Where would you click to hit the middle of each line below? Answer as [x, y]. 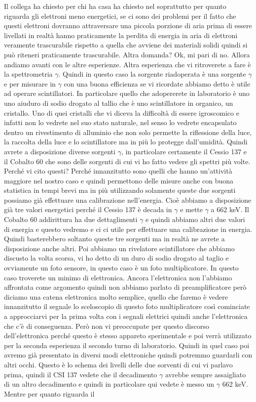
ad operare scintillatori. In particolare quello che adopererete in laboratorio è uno [127, 93]
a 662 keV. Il [230, 209]
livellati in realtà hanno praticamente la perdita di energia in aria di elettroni [121, 35]
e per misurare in [30, 83]
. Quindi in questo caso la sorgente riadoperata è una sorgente [152, 74]
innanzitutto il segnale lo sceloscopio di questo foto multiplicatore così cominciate [127, 306]
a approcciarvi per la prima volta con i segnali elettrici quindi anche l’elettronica [126, 316]
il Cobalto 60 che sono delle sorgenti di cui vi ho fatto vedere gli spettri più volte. [127, 161]
